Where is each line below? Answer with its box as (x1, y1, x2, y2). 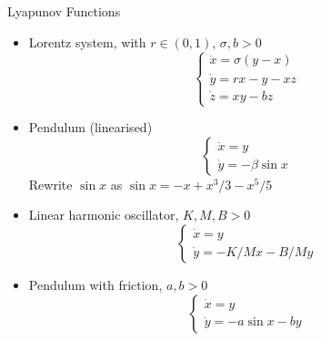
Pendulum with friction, (28, 275, 163, 294)
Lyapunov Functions (7, 2, 121, 20)
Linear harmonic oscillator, (28, 205, 179, 224)
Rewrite (28, 174, 73, 193)
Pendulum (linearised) (28, 118, 153, 137)
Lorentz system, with (28, 32, 146, 51)
